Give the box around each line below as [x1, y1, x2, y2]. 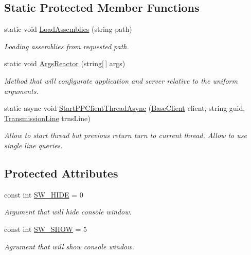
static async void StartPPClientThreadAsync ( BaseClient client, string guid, [4, 103, 245, 113]
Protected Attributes [4, 165, 118, 181]
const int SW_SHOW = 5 [4, 223, 87, 234]
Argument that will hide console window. [4, 206, 132, 217]
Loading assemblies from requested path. [4, 41, 129, 51]
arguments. [4, 85, 39, 96]
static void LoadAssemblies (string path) [4, 24, 132, 34]
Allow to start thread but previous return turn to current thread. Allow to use [4, 130, 247, 141]
